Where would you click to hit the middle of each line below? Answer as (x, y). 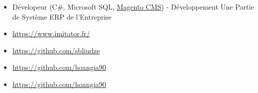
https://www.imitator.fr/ (51, 33)
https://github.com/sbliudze (56, 50)
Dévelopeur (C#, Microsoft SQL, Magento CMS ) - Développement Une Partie (133, 7)
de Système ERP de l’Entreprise (62, 16)
